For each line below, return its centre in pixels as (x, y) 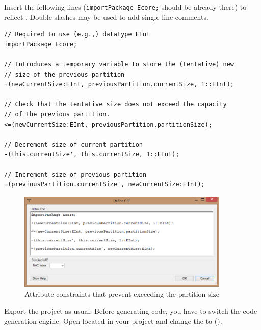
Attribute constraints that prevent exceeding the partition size (122, 293)
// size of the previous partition (64, 74)
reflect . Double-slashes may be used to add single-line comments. (106, 17)
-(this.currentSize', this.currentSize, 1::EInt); (92, 155)
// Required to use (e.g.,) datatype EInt (77, 34)
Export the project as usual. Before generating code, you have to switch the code (131, 311)
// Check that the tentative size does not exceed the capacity (115, 104)
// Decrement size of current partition (74, 144)
